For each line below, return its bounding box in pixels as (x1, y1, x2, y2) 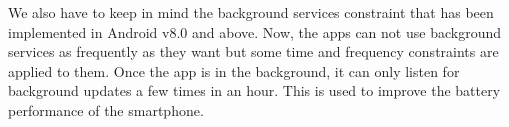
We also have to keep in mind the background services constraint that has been (8, 2, 494, 22)
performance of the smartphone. (8, 99, 204, 120)
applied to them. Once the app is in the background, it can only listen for (8, 60, 460, 81)
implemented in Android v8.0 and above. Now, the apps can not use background (8, 21, 501, 42)
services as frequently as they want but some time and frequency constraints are (8, 41, 499, 62)
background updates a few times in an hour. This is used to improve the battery (8, 80, 501, 101)
